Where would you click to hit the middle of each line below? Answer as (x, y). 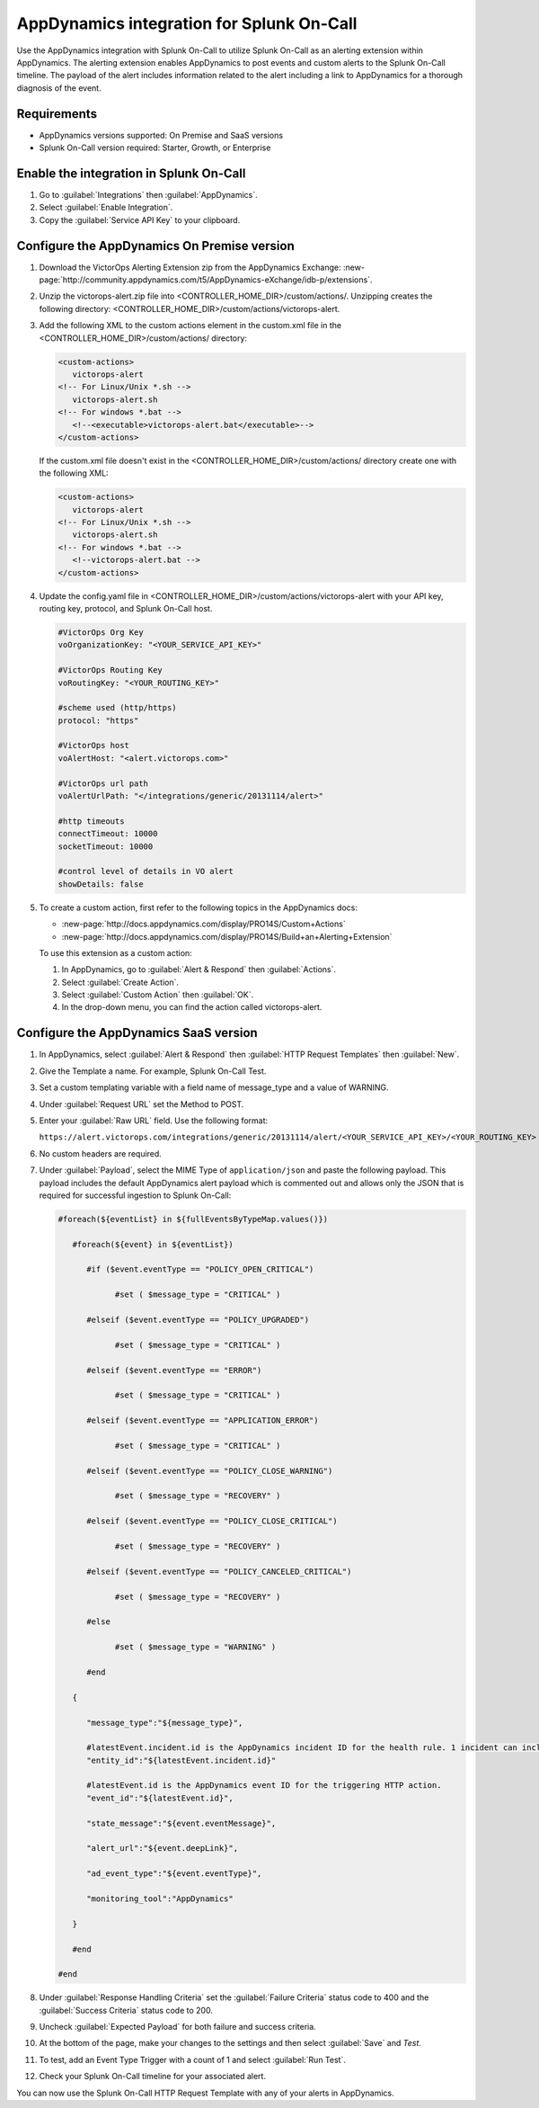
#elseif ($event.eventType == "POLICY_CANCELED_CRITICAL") (219, 1571)
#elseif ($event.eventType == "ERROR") (174, 1370)
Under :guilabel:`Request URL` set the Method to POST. (141, 1104)
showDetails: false (101, 884)
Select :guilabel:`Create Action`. (120, 982)
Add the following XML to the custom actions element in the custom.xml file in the (190, 326)
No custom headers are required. (100, 1153)
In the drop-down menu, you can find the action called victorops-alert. (192, 1007)
